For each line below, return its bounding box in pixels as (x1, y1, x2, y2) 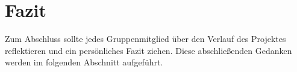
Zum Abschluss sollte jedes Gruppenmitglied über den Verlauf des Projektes (5, 32, 286, 45)
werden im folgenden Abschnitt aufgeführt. (5, 56, 163, 68)
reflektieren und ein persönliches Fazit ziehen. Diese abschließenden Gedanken (5, 44, 292, 56)
